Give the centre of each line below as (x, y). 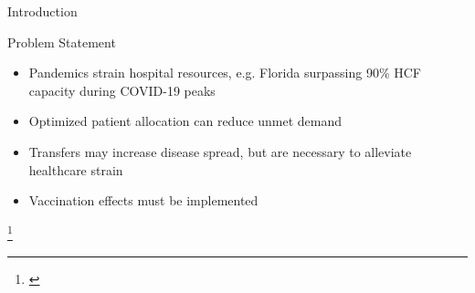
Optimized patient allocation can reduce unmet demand (185, 121)
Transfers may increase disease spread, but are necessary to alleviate (220, 151)
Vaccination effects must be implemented (143, 200)
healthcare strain (76, 169)
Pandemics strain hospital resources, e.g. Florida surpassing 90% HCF (225, 73)
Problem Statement (62, 42)
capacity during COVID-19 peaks (122, 90)
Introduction (42, 11)
